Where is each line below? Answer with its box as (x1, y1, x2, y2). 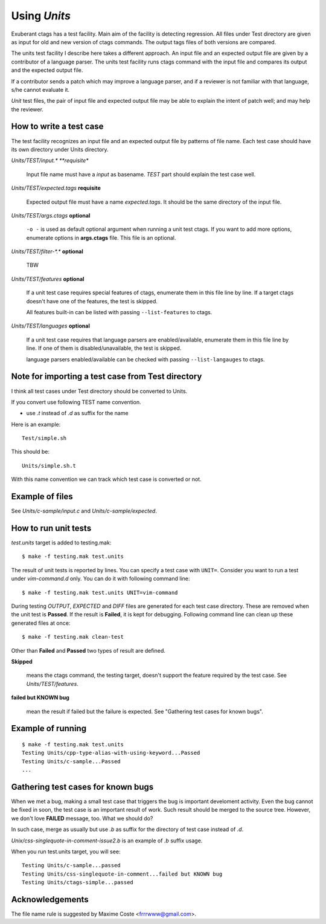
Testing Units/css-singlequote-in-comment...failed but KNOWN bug (22, 870, 223, 877)
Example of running (11, 723, 87, 734)
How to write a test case (11, 121, 104, 132)
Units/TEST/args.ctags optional (11, 212, 91, 219)
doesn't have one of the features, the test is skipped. (26, 297, 158, 305)
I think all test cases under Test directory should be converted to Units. (11, 387, 188, 395)
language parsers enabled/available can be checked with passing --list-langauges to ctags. (26, 355, 265, 363)
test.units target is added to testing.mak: (11, 539, 112, 546)
